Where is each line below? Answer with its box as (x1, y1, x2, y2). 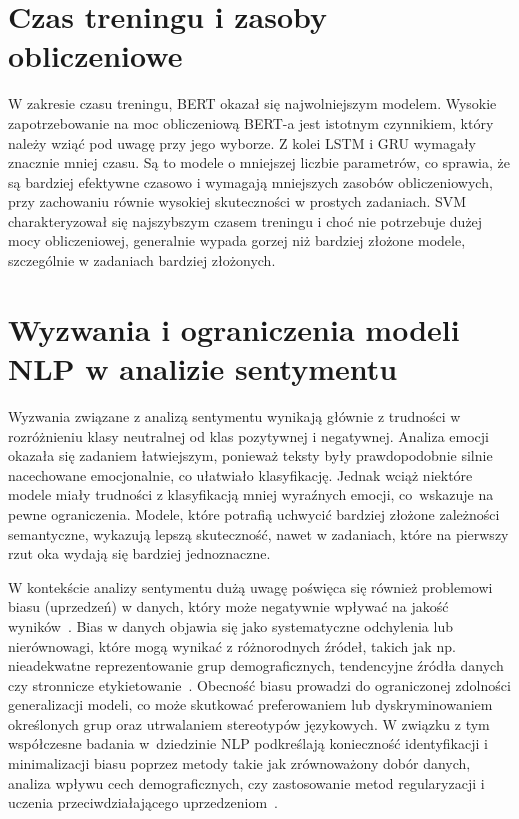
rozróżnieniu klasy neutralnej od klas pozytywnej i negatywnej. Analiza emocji (8, 425, 489, 446)
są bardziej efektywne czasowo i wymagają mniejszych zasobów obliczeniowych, (8, 171, 493, 192)
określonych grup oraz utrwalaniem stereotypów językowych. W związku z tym (8, 713, 490, 734)
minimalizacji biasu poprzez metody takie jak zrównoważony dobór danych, (8, 753, 471, 774)
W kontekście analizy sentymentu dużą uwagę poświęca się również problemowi (8, 576, 493, 597)
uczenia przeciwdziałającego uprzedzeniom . (8, 792, 279, 813)
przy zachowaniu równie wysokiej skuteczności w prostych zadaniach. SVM (8, 191, 467, 212)
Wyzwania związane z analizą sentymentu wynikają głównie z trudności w (8, 405, 461, 426)
